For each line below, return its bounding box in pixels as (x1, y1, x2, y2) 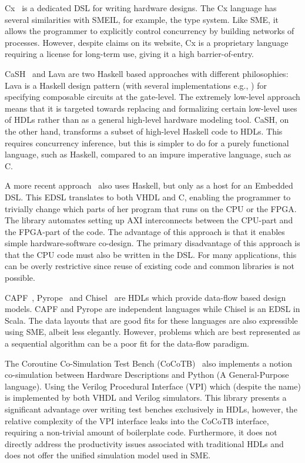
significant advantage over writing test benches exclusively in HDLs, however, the (5, 403, 297, 415)
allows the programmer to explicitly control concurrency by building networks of (5, 25, 294, 37)
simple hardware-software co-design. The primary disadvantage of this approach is (5, 237, 300, 249)
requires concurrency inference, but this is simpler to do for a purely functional (5, 136, 289, 149)
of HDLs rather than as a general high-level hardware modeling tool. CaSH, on (5, 113, 289, 126)
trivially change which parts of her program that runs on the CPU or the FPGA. (5, 202, 297, 214)
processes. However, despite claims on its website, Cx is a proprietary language (5, 36, 289, 48)
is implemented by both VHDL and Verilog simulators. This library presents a (5, 391, 287, 404)
